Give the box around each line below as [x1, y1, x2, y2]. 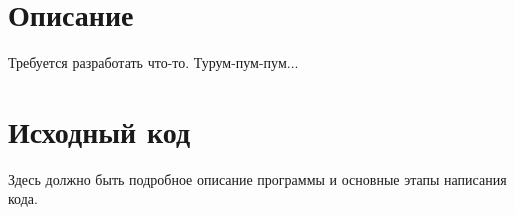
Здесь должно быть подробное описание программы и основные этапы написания [8, 168, 507, 189]
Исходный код [8, 110, 191, 151]
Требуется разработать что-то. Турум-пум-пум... [8, 52, 299, 73]
